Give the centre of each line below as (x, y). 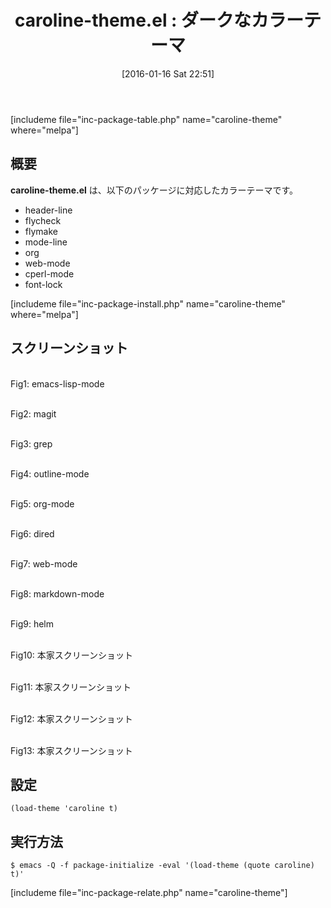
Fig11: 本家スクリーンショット (71, 687)
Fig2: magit (33, 413)
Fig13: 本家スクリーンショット (71, 750)
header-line (48, 210)
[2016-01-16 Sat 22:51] (168, 73)
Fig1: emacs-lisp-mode (57, 383)
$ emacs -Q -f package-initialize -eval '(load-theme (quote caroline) (162, 866)
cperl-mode (49, 273)
